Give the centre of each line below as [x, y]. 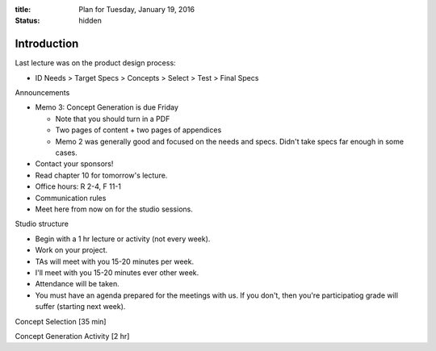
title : [23, 9]
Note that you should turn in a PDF [113, 119]
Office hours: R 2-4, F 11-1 [78, 186]
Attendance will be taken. [78, 284]
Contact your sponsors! [74, 164]
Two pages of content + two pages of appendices [138, 130]
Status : [27, 21]
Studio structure [42, 224]
